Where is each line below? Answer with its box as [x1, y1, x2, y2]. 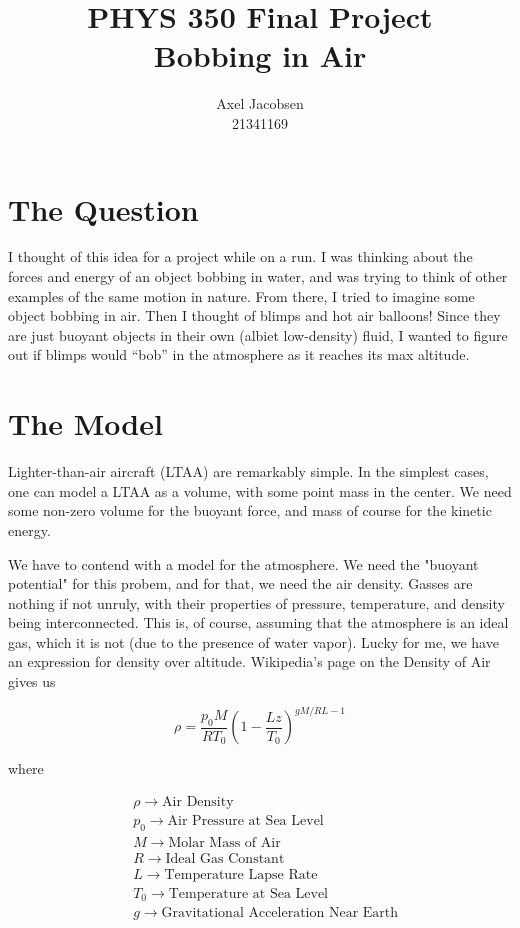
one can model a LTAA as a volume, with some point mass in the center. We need [8, 480, 512, 501]
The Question [8, 188, 199, 229]
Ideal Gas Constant [165, 851, 285, 866]
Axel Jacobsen [216, 93, 304, 114]
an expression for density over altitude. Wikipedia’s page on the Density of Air [8, 651, 491, 672]
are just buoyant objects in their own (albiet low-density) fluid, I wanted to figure [8, 324, 508, 345]
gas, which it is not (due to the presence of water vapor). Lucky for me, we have [8, 631, 499, 652]
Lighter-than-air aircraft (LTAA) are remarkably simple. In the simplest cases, [8, 461, 489, 482]
